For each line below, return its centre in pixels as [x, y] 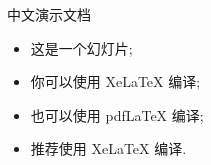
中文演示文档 [49, 14]
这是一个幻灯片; [81, 47]
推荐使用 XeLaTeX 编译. [108, 148]
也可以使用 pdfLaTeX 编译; [117, 114]
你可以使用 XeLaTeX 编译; [115, 81]
